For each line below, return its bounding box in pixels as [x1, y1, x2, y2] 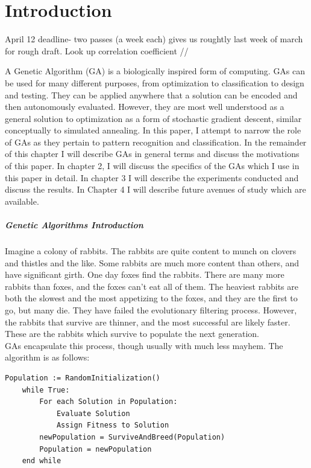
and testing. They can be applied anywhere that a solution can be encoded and [5, 88, 298, 101]
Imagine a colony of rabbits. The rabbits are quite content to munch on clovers [5, 245, 297, 257]
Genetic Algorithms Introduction [5, 219, 143, 231]
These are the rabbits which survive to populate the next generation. [5, 327, 259, 340]
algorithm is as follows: [5, 351, 90, 364]
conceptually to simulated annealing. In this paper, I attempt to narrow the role [5, 124, 301, 136]
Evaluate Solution [56, 409, 130, 418]
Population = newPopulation [39, 444, 152, 454]
